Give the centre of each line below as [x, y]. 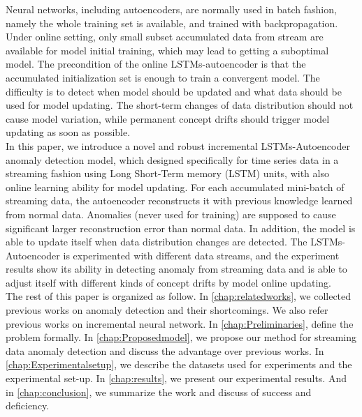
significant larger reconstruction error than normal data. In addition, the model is [181, 228]
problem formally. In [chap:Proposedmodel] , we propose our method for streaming [181, 337]
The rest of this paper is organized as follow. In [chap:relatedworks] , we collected [179, 296]
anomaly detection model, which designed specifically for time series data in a [172, 159]
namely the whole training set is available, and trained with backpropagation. [172, 23]
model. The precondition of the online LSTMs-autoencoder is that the [156, 64]
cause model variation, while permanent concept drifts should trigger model [168, 118]
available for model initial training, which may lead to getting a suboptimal [167, 50]
